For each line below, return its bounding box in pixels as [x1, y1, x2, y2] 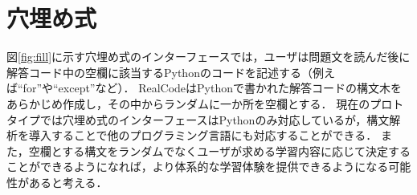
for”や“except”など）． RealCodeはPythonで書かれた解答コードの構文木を [22, 79, 402, 96]
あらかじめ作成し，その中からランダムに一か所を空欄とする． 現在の [6, 95, 370, 112]
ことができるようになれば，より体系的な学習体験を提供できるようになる [6, 158, 389, 175]
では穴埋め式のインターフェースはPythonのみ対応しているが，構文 [39, 111, 390, 128]
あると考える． [28, 173, 108, 190]
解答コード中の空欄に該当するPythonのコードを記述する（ [6, 63, 313, 80]
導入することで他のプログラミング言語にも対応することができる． [28, 127, 378, 144]
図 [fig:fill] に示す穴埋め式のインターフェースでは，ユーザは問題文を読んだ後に [6, 48, 411, 65]
